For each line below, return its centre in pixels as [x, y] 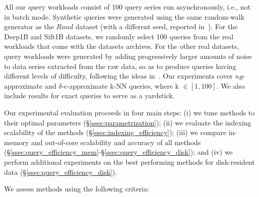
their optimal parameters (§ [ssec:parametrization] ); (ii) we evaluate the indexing [128, 122]
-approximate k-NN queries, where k [123, 85]
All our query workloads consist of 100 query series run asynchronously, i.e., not [127, 7]
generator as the [29, 26]
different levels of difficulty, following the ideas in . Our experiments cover [118, 76]
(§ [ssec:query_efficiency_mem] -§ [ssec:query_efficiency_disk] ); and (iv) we [118, 152]
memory [17, 142]
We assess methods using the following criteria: [77, 189]
